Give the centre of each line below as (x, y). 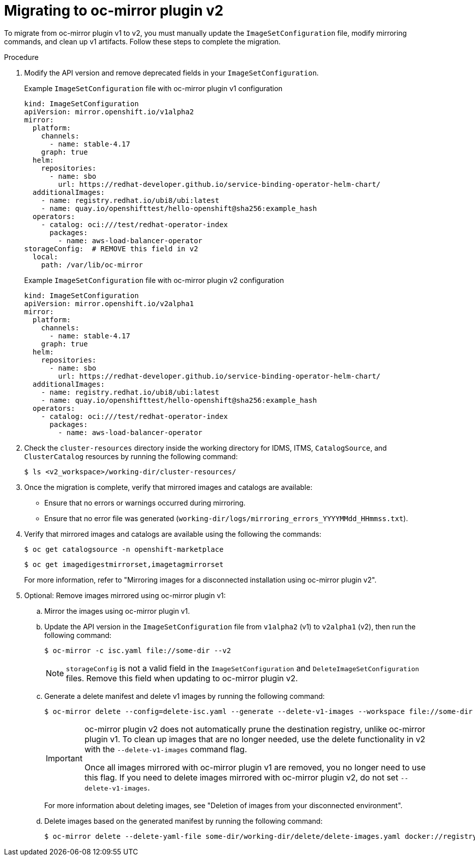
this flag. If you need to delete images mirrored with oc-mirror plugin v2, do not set (241, 777)
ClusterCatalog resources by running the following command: (131, 456)
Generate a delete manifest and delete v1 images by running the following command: (185, 696)
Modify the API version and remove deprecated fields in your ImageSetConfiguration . (172, 73)
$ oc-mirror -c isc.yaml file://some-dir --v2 (138, 650)
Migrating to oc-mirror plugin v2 (114, 11)
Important (64, 758)
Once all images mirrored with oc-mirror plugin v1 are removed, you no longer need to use (255, 767)
